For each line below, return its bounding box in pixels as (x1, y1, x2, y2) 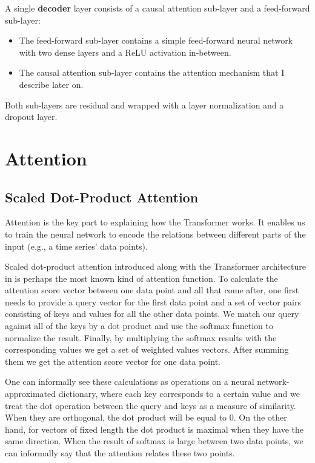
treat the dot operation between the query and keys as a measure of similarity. (5, 399, 296, 411)
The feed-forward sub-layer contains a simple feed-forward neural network (19, 34, 293, 47)
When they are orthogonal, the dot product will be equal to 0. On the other (5, 411, 287, 424)
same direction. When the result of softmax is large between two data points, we (5, 435, 303, 447)
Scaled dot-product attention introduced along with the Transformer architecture (5, 260, 307, 273)
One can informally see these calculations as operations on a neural (5, 375, 254, 388)
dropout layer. (5, 110, 58, 123)
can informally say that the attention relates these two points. (5, 447, 235, 459)
